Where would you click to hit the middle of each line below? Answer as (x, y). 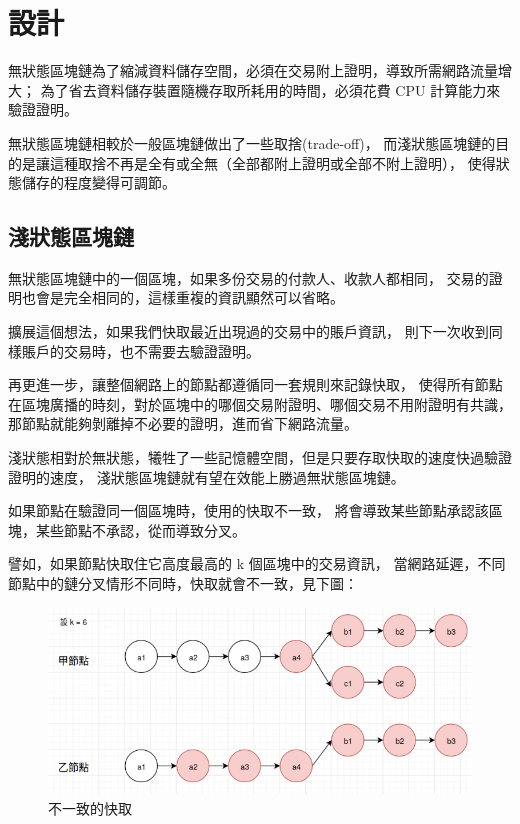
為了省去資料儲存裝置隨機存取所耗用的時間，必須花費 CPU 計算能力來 (270, 89)
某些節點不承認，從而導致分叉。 (140, 529)
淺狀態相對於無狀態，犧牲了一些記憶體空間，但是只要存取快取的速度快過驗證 (260, 457)
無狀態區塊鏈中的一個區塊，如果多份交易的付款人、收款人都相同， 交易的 (248, 277)
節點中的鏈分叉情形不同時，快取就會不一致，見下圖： (183, 583)
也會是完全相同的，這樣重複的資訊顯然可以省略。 (182, 297)
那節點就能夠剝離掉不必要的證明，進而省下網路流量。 (183, 423)
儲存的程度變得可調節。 (98, 182)
